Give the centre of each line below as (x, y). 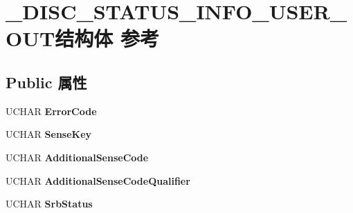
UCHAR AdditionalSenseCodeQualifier (98, 180)
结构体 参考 (107, 38)
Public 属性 (46, 82)
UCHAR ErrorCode (51, 111)
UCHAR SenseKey (49, 134)
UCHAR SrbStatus (49, 204)
